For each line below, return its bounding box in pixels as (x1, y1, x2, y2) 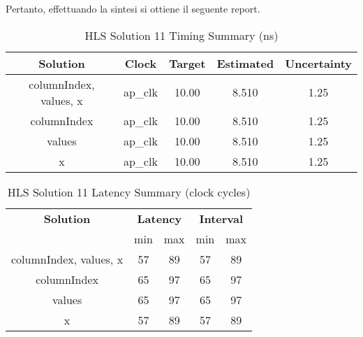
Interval (199, 210, 244, 227)
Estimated (216, 55, 274, 71)
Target (168, 55, 206, 71)
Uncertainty (285, 55, 352, 71)
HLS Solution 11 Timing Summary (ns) (84, 27, 279, 43)
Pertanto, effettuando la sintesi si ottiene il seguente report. (6, 1, 260, 15)
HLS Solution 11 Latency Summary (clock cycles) (7, 183, 251, 200)
